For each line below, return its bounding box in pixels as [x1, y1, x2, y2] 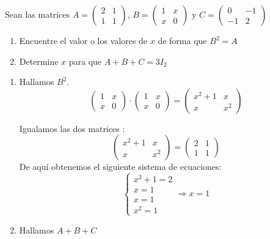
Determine [19, 54, 59, 67]
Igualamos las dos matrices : [19, 122, 125, 134]
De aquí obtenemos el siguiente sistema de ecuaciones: [19, 160, 222, 173]
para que [68, 54, 102, 67]
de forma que [158, 34, 207, 46]
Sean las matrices [5, 8, 70, 20]
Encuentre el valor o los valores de [19, 34, 148, 46]
